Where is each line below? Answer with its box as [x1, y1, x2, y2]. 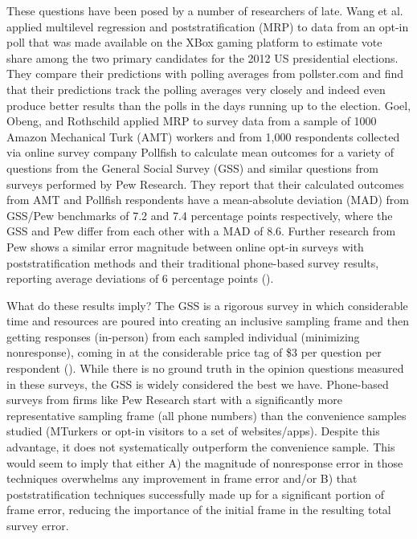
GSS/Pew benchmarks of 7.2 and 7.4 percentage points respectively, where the [6, 206, 393, 223]
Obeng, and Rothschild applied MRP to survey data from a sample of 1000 [6, 112, 377, 129]
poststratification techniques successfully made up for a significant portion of [6, 485, 385, 502]
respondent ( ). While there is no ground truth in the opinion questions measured [6, 360, 404, 377]
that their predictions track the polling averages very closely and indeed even [6, 80, 386, 97]
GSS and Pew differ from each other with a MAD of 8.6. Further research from [6, 223, 396, 239]
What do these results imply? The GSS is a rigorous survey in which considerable [6, 296, 408, 313]
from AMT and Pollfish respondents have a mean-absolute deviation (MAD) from [6, 191, 409, 208]
